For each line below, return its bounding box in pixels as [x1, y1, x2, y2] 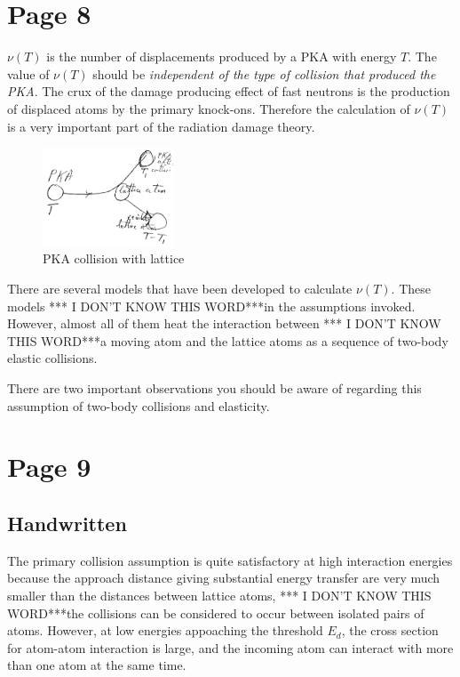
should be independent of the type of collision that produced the [92, 64, 436, 83]
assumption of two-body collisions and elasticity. [7, 396, 270, 415]
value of [7, 64, 50, 83]
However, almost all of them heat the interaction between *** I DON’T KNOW [7, 314, 441, 333]
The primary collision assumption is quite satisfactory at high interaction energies [7, 551, 453, 569]
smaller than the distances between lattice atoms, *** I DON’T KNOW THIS [7, 586, 432, 604]
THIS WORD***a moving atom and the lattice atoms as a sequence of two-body [7, 331, 448, 350]
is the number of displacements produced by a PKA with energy [46, 47, 397, 66]
